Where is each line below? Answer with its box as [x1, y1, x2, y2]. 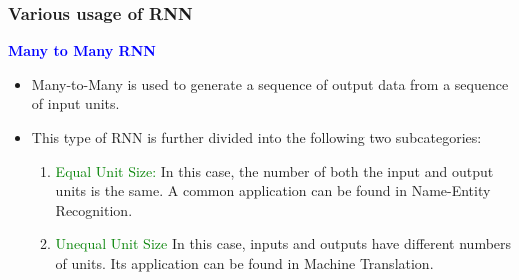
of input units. [31, 93, 120, 114]
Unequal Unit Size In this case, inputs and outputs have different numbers [55, 233, 512, 254]
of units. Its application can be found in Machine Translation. [55, 252, 434, 273]
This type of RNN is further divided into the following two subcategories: [31, 127, 482, 147]
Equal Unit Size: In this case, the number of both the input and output [55, 160, 494, 181]
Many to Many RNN [8, 40, 156, 61]
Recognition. [55, 199, 133, 220]
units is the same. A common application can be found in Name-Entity [55, 180, 491, 201]
